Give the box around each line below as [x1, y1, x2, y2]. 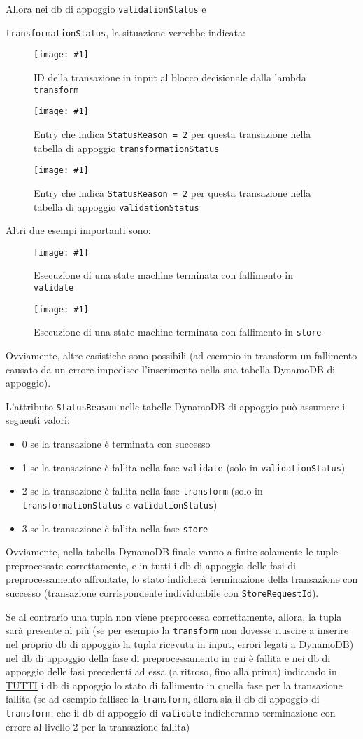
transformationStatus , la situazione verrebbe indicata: [6, 25, 245, 39]
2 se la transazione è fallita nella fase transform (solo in [22, 483, 263, 498]
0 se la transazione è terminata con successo [22, 436, 211, 450]
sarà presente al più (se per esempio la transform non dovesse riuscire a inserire [6, 623, 349, 637]
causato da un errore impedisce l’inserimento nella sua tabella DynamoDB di [6, 361, 336, 376]
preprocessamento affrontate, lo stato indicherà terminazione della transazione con [6, 572, 358, 586]
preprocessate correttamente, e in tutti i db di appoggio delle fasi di [6, 558, 296, 572]
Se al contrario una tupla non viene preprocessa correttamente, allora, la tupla [6, 609, 342, 623]
